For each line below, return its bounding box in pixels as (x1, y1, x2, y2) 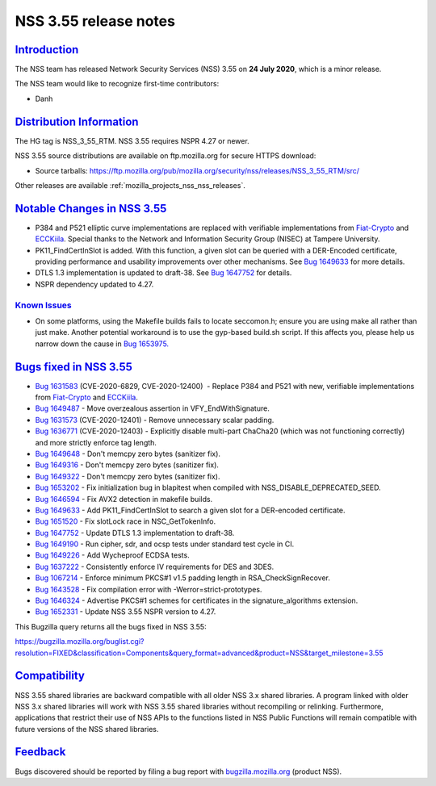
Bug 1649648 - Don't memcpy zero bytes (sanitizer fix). (35, 449, 221, 458)
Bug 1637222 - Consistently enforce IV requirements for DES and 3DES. (35, 562, 275, 571)
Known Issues (15, 299, 72, 311)
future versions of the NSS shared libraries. (15, 724, 159, 734)
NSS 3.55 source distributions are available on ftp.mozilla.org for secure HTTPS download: (15, 151, 317, 161)
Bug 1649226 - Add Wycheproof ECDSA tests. (35, 550, 190, 560)
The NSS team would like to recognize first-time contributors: (15, 79, 220, 89)
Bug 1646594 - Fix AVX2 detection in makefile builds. (35, 494, 213, 504)
